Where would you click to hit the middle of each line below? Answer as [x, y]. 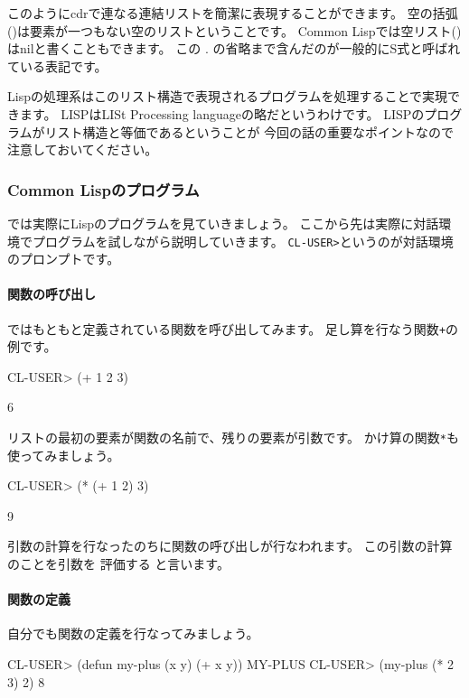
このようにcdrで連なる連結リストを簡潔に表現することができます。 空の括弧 [233, 13]
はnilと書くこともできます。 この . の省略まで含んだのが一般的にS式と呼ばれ [234, 48]
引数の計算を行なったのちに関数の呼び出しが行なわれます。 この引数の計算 [230, 546]
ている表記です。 [57, 65]
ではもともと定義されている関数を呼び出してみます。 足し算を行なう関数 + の [233, 328]
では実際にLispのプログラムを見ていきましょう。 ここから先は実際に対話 [223, 223]
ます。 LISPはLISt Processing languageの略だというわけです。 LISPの [222, 113]
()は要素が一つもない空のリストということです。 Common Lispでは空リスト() [234, 30]
